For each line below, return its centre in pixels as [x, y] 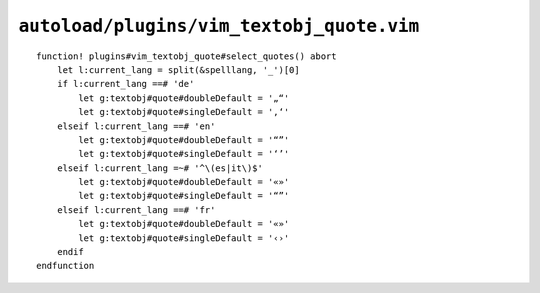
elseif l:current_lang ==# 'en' [136, 126]
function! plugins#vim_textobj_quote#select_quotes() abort [186, 56]
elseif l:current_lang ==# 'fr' [136, 209]
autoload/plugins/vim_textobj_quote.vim [219, 26]
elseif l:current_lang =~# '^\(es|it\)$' [160, 168]
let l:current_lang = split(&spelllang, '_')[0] [178, 69]
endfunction [65, 266]
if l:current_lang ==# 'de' [125, 84]
